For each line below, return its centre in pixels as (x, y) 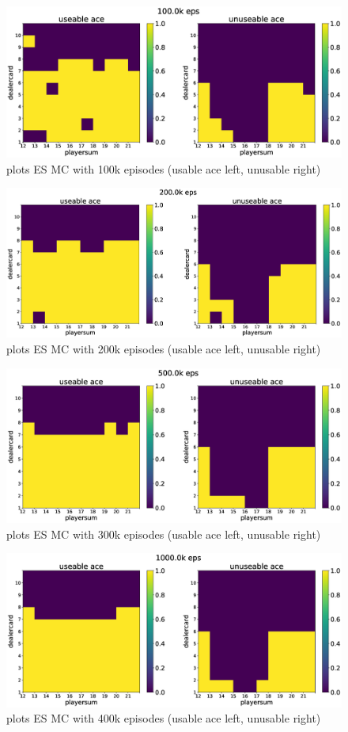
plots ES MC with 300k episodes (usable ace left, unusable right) (164, 534)
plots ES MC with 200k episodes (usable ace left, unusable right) (164, 349)
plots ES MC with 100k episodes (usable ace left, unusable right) (164, 168)
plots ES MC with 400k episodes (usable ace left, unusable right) (164, 718)
